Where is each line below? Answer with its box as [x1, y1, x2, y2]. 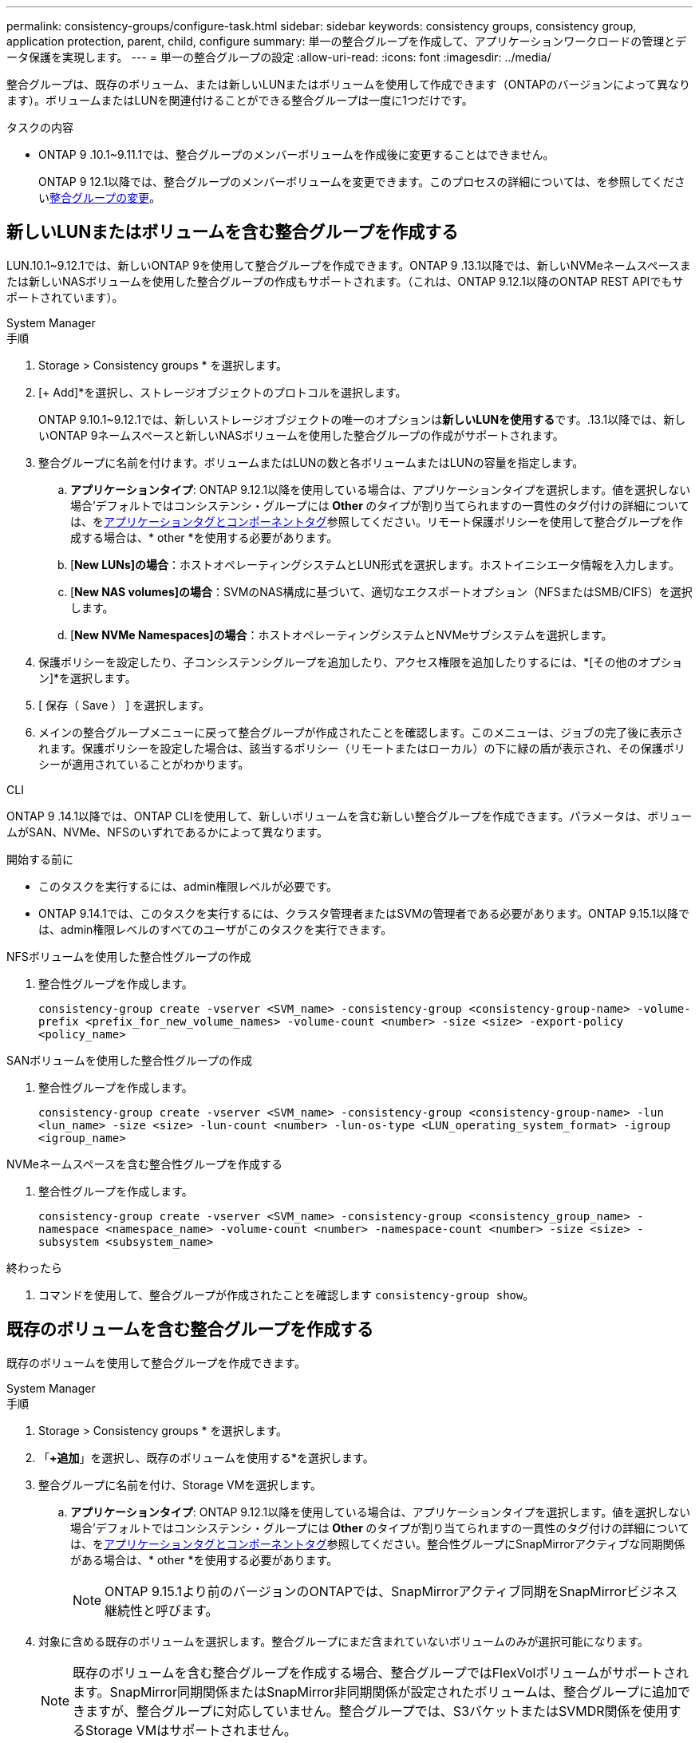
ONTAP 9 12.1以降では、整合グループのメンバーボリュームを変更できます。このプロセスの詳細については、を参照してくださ [38, 175, 685, 188]
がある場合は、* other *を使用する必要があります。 [70, 1552, 338, 1567]
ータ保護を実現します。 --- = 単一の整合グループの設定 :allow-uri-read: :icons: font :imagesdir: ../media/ [6, 50, 551, 64]
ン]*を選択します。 [38, 670, 136, 685]
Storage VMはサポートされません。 [85, 1721, 297, 1738]
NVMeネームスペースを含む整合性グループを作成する [6, 1156, 283, 1171]
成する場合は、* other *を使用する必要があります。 [70, 530, 338, 544]
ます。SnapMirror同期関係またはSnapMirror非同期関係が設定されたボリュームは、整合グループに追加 [73, 1683, 677, 1700]
